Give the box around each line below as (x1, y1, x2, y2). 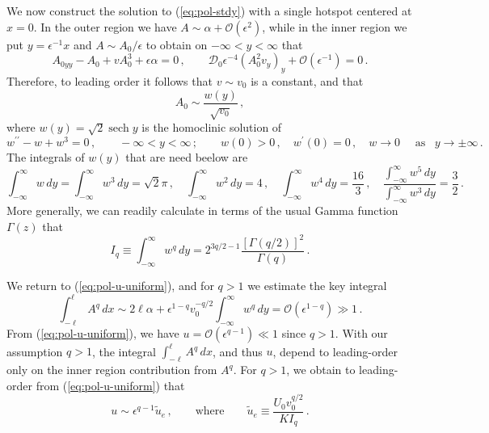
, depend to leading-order (272, 343, 398, 359)
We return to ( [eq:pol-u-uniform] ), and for (6, 277, 214, 294)
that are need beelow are (125, 149, 248, 166)
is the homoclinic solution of (141, 119, 282, 136)
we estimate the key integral (247, 277, 387, 294)
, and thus (212, 343, 263, 359)
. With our (335, 324, 388, 341)
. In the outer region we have (33, 18, 177, 35)
